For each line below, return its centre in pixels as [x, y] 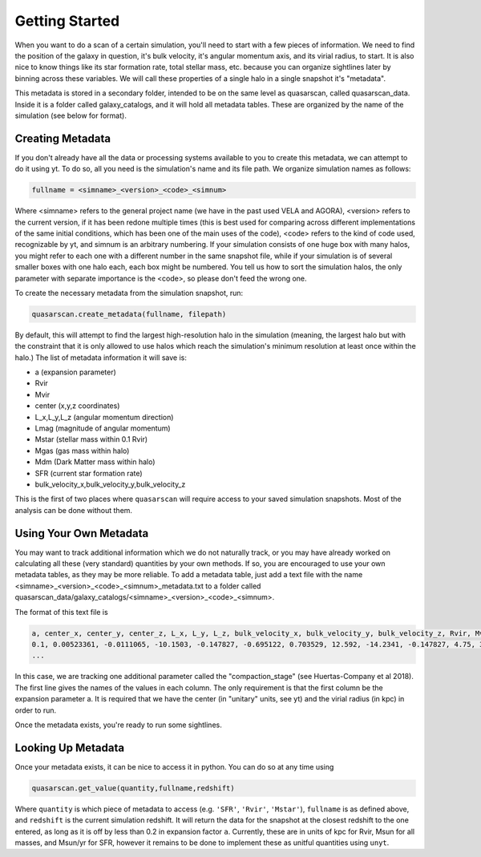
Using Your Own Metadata [82, 533]
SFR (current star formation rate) [89, 473]
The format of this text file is [61, 612]
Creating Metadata [63, 138]
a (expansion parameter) [75, 372]
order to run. [36, 710]
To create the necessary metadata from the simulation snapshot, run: [129, 293]
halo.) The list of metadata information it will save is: [101, 358]
